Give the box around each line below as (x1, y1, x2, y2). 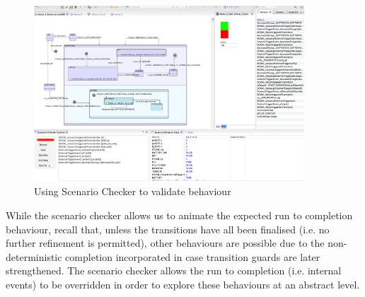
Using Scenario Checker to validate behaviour (34, 184, 231, 199)
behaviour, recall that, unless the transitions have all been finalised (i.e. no (6, 221, 330, 236)
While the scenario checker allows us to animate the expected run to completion (6, 207, 353, 222)
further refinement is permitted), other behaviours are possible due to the (6, 235, 325, 250)
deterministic (6, 249, 62, 264)
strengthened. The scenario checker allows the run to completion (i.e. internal (6, 263, 342, 278)
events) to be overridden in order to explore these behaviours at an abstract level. (6, 276, 360, 291)
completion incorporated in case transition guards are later (65, 249, 320, 264)
